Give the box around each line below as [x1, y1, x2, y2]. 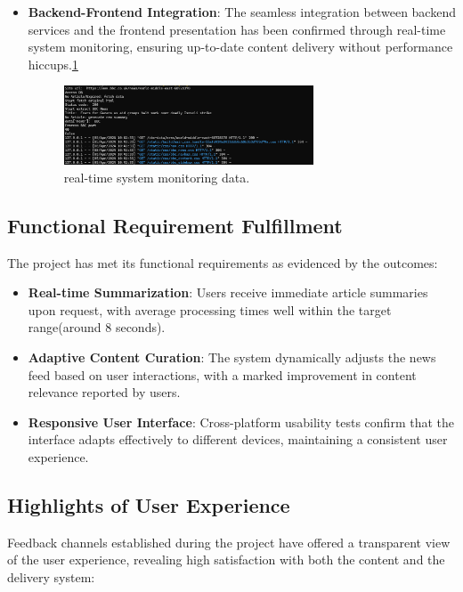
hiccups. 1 [28, 54, 78, 73]
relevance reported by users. [28, 383, 181, 401]
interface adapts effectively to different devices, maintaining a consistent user [28, 430, 448, 449]
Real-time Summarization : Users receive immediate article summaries [28, 283, 428, 302]
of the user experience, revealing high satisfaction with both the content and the [7, 550, 445, 569]
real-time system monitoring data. [63, 167, 250, 186]
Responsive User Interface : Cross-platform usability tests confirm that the [28, 412, 455, 431]
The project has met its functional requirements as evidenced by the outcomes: [7, 253, 438, 272]
